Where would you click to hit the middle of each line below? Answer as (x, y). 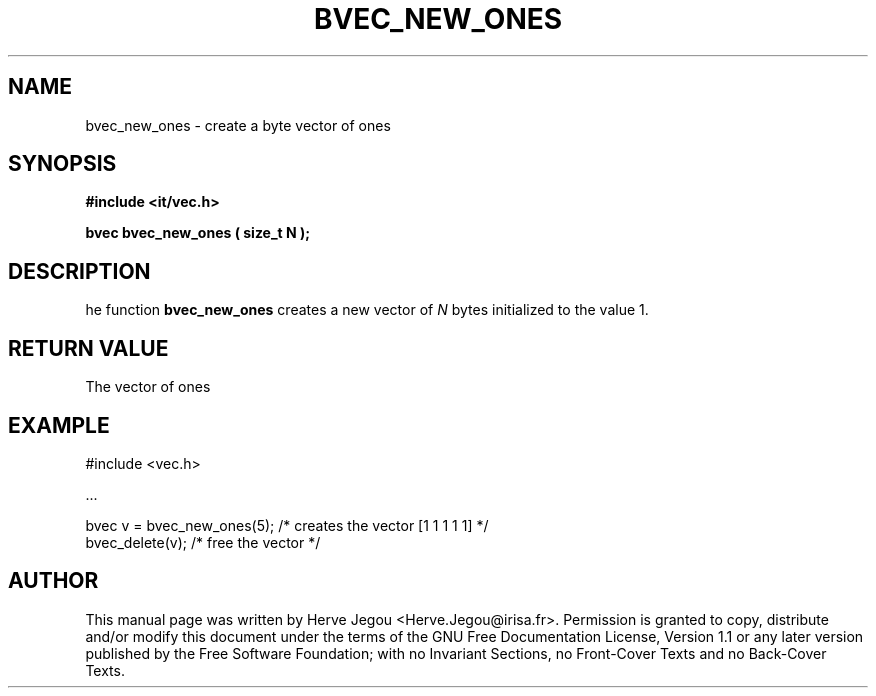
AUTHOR (53, 581)
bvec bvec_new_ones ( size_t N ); (198, 233)
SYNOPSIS (62, 164)
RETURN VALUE (88, 348)
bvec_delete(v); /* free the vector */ (203, 542)
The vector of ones (148, 387)
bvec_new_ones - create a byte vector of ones (238, 125)
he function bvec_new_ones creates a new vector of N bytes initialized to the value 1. (367, 310)
